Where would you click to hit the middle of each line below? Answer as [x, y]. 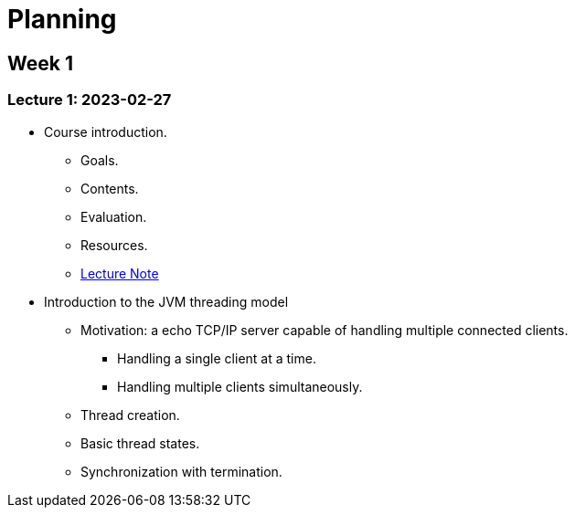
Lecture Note [120, 273]
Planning [62, 19]
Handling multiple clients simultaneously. [240, 386]
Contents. [110, 188]
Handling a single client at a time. [217, 358]
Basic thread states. [140, 443]
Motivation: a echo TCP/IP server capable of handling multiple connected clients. [325, 330]
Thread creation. [130, 415]
